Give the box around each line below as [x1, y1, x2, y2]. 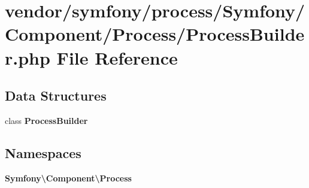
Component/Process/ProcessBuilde [5, 22, 305, 46]
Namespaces [5, 143, 81, 162]
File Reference [56, 45, 178, 69]
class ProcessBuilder [5, 114, 88, 126]
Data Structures [5, 86, 107, 105]
